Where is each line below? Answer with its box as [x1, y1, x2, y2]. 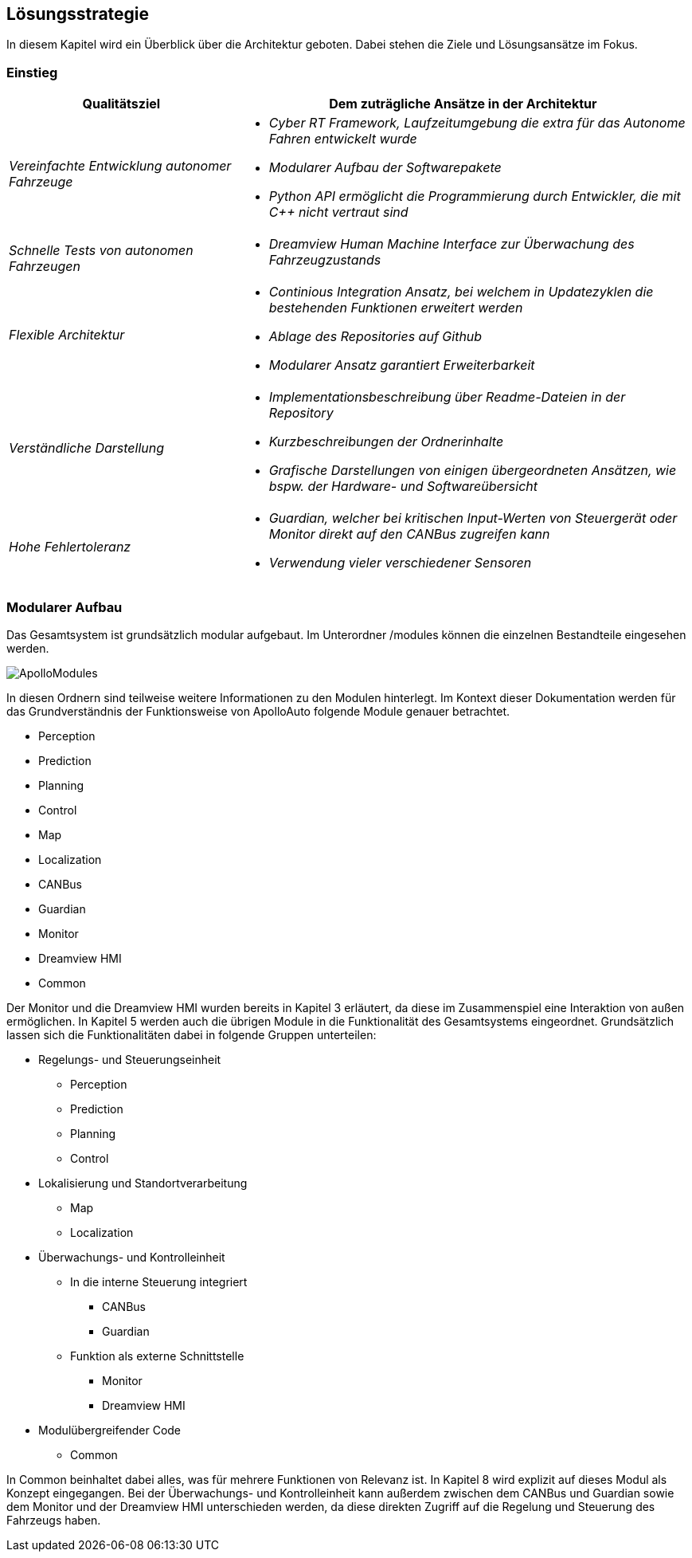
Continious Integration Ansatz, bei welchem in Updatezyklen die [268, 284, 654, 300]
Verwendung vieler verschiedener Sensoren [268, 555, 532, 571]
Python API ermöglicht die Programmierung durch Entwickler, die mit [268, 188, 681, 205]
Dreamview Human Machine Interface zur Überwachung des [268, 236, 635, 253]
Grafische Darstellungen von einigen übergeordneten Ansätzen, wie [268, 462, 677, 479]
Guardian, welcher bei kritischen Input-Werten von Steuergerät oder [268, 510, 678, 527]
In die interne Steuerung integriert [70, 1274, 248, 1289]
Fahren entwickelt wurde [268, 131, 417, 147]
